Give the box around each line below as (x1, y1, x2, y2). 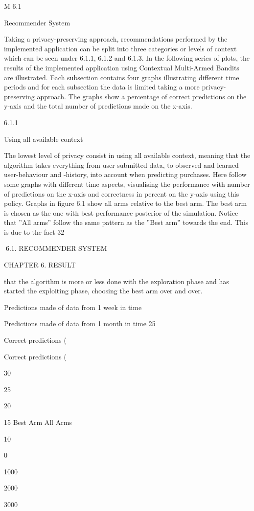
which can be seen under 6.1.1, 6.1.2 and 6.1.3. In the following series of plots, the (4, 53, 250, 63)
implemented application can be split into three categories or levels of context (4, 43, 237, 53)
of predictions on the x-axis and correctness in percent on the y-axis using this (4, 188, 239, 199)
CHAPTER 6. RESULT (4, 260, 76, 270)
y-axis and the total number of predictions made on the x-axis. (4, 101, 192, 111)
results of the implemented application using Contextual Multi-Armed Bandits (4, 62, 239, 72)
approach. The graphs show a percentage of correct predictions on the (37, 91, 247, 101)
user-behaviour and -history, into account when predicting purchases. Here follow (4, 169, 247, 179)
